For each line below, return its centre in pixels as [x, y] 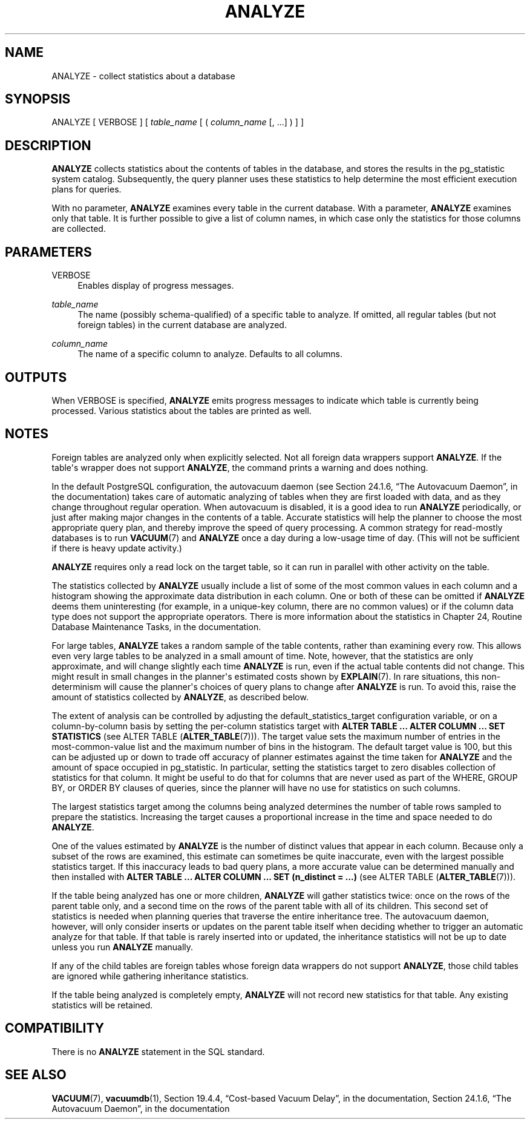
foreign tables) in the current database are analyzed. [182, 325]
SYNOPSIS [38, 99]
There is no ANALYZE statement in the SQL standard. [158, 1051]
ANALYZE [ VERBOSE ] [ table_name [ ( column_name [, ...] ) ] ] [178, 122]
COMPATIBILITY [54, 1028]
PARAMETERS [48, 252]
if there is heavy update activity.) [117, 548]
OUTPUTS [36, 377]
